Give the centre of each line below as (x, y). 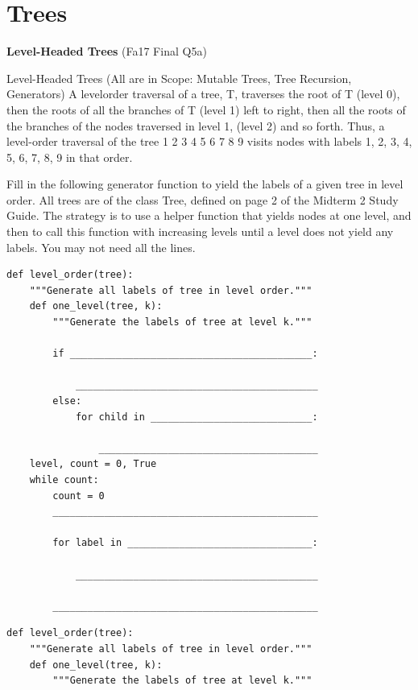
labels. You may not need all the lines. (101, 247)
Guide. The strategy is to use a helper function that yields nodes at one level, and (209, 215)
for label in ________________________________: (185, 543)
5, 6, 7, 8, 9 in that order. (70, 157)
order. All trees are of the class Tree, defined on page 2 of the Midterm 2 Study (203, 199)
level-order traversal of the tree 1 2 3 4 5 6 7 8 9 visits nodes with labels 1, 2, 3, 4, (209, 141)
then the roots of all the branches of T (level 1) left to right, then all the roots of (206, 109)
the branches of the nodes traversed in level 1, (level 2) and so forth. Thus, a (196, 125)
